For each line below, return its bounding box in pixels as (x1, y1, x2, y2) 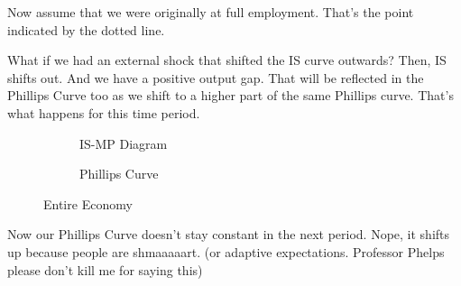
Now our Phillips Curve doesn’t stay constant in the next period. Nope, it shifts (7, 225, 450, 244)
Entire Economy (43, 194, 133, 213)
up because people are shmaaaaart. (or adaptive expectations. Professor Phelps (7, 242, 445, 261)
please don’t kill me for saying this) (7, 260, 203, 279)
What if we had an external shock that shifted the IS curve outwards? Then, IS (7, 51, 447, 69)
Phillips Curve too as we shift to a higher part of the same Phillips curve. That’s (7, 86, 454, 105)
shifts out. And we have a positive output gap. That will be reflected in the (7, 68, 424, 87)
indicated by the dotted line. (7, 20, 165, 39)
